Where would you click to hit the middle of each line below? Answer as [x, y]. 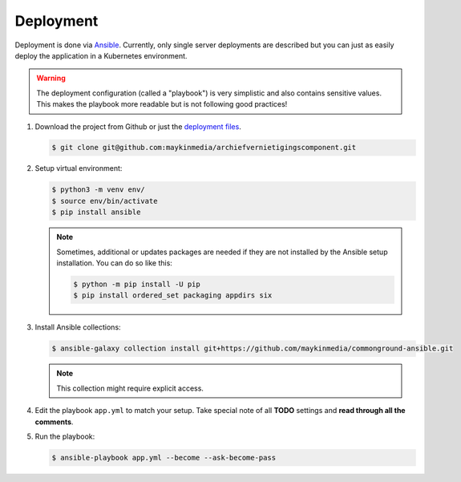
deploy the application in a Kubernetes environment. [101, 55]
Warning [51, 78]
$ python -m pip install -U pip [137, 284]
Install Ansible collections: [78, 327]
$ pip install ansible [96, 212]
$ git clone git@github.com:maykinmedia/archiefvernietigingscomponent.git [204, 148]
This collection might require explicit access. [130, 388]
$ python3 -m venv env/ [99, 190]
